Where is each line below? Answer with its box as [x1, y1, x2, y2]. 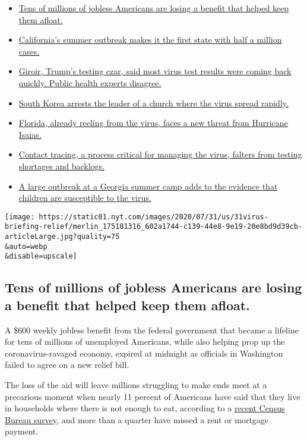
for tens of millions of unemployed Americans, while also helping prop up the [5, 335, 285, 348]
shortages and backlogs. [18, 159, 105, 172]
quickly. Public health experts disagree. [18, 76, 162, 89]
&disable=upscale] [5, 252, 77, 261]
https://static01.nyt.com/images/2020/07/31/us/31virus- [39, 212, 268, 221]
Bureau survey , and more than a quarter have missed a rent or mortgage [5, 413, 269, 426]
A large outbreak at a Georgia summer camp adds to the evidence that [18, 179, 278, 192]
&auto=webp [5, 242, 48, 251]
